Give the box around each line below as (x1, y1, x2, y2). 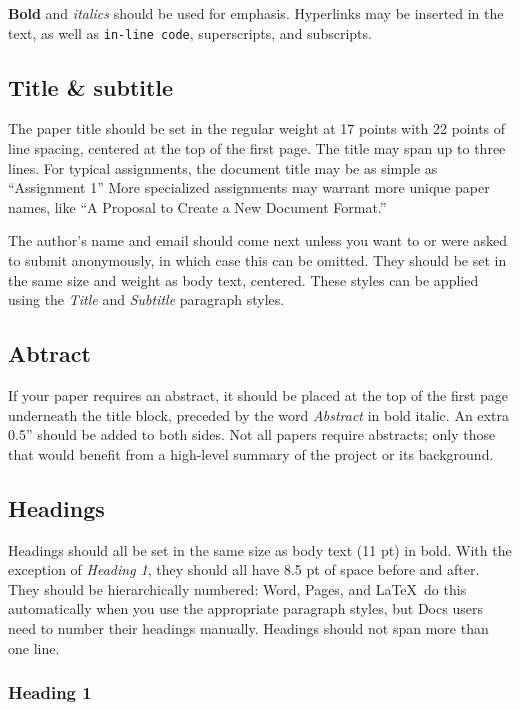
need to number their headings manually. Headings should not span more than (8, 617, 489, 638)
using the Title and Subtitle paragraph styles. (8, 289, 285, 310)
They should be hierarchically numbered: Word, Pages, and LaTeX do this (8, 578, 467, 599)
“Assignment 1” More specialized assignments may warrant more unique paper (8, 177, 490, 198)
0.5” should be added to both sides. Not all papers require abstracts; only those (8, 424, 496, 445)
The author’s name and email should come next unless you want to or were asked (8, 230, 507, 251)
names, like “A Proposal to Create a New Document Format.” (8, 196, 387, 217)
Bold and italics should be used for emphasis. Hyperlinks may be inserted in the (8, 3, 504, 23)
